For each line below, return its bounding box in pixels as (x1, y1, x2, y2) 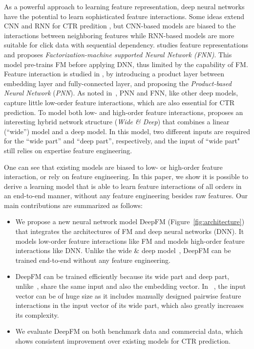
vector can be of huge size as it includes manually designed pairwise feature (15, 290, 241, 301)
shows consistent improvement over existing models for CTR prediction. (15, 336, 231, 346)
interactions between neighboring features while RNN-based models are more (4, 30, 234, 40)
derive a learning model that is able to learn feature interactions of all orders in (4, 181, 242, 191)
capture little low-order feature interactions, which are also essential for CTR (4, 97, 235, 107)
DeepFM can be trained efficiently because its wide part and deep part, (15, 271, 230, 281)
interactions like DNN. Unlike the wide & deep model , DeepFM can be (15, 245, 231, 256)
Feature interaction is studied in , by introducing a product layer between (4, 69, 224, 79)
